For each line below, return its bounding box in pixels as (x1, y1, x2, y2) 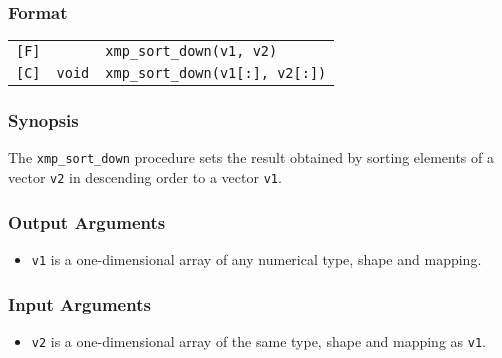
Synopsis (8, 108, 79, 133)
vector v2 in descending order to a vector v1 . (8, 167, 282, 188)
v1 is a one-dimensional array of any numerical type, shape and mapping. (31, 248, 482, 269)
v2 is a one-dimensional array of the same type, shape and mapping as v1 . (31, 330, 486, 351)
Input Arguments (8, 291, 151, 316)
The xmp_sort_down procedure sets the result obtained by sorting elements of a (8, 147, 494, 168)
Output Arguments (8, 209, 166, 234)
